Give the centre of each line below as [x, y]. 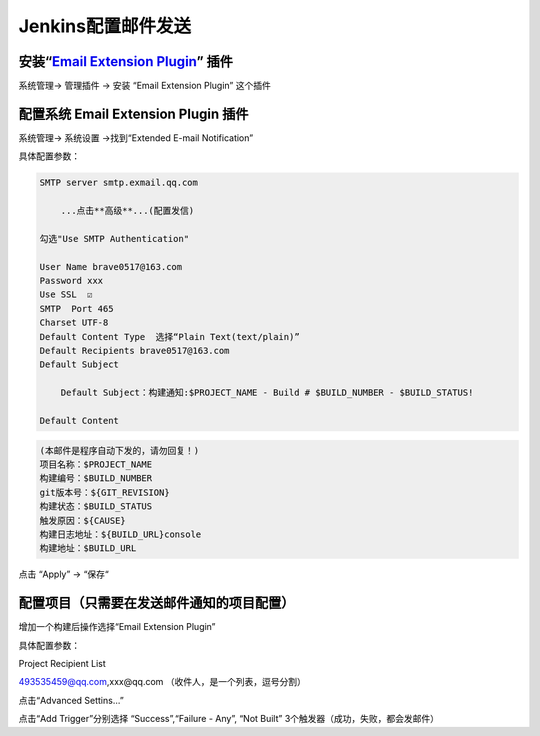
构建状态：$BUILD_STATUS [96, 506]
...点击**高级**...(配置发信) [127, 211]
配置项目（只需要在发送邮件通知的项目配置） [156, 603]
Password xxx [71, 281]
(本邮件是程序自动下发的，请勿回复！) [119, 450]
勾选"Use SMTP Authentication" [114, 238]
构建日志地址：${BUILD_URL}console [120, 534]
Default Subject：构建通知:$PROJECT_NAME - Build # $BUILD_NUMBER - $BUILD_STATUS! [267, 393]
